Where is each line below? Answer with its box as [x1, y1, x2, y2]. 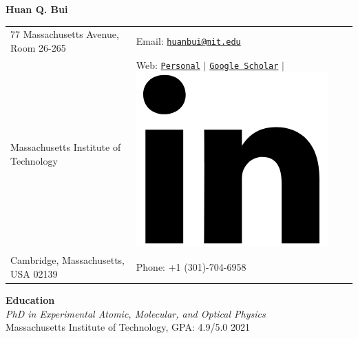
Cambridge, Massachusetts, [10, 253, 125, 267]
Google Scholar [209, 61, 279, 71]
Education [6, 292, 55, 307]
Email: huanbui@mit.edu [136, 34, 241, 48]
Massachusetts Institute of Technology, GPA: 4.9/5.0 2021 [6, 320, 250, 334]
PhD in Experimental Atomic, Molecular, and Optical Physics [6, 306, 266, 320]
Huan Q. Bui [6, 2, 68, 16]
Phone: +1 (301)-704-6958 [136, 260, 246, 274]
